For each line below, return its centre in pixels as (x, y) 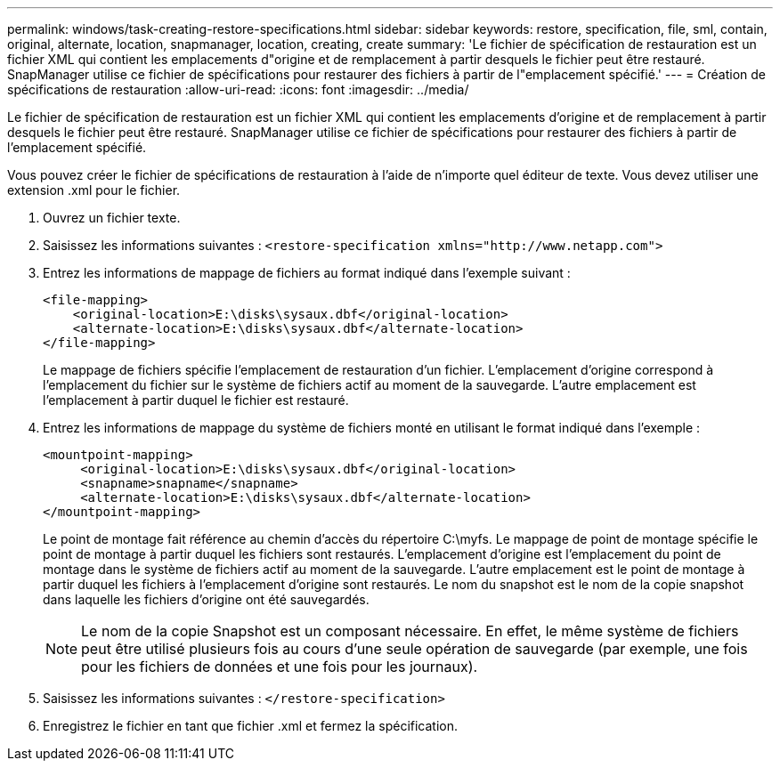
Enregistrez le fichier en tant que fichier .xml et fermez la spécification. (251, 726)
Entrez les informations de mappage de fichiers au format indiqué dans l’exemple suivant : (307, 273)
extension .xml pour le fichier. (94, 190)
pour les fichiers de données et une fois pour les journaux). (280, 667)
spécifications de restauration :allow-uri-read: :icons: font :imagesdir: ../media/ (238, 89)
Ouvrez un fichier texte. (112, 218)
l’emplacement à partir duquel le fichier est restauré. (196, 400)
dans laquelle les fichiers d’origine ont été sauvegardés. (206, 599)
